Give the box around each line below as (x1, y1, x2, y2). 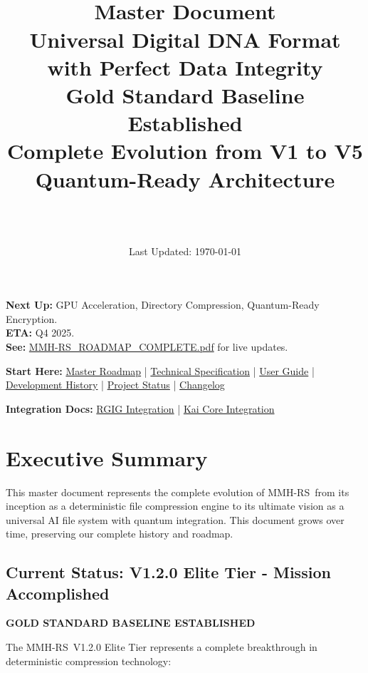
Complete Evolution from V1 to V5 (7, 136, 363, 165)
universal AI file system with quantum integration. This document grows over (6, 512, 345, 527)
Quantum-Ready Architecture (35, 164, 335, 193)
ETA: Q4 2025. (6, 325, 75, 340)
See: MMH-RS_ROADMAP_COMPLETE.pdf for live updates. (6, 339, 288, 354)
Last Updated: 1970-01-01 (128, 243, 242, 258)
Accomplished (6, 582, 110, 604)
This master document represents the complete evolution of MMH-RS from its (6, 484, 349, 499)
